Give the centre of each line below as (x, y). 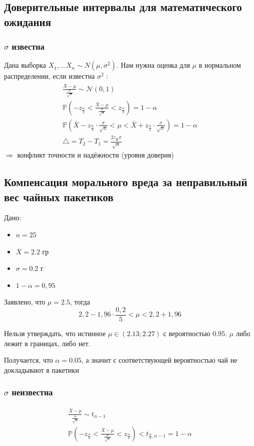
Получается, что (28, 360)
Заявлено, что (25, 302)
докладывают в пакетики (41, 369)
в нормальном (220, 65)
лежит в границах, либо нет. (47, 343)
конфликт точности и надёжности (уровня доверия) (95, 155)
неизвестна (32, 392)
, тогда (80, 302)
